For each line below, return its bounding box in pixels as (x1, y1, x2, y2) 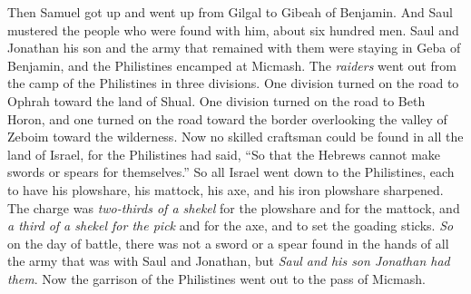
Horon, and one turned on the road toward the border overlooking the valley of (7, 109, 447, 128)
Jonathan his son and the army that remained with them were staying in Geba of (7, 38, 461, 57)
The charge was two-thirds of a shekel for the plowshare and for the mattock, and (7, 198, 460, 217)
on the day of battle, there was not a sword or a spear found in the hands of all (7, 233, 449, 252)
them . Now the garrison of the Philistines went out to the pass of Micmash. (7, 269, 426, 288)
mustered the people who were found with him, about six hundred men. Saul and (7, 20, 459, 39)
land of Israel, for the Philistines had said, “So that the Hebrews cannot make (7, 144, 441, 163)
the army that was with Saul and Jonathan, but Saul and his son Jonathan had (7, 251, 450, 270)
